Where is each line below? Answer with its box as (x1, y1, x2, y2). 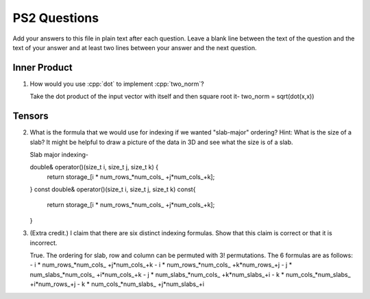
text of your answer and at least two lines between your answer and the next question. (12, 43, 257, 51)
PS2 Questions (12, 10, 99, 25)
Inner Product (12, 62, 73, 73)
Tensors (12, 110, 49, 122)
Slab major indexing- (29, 150, 89, 158)
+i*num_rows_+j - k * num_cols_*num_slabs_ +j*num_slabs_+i (29, 280, 205, 288)
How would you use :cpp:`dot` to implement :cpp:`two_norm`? (29, 80, 205, 88)
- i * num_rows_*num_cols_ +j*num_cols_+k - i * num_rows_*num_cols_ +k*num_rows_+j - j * (29, 261, 293, 269)
